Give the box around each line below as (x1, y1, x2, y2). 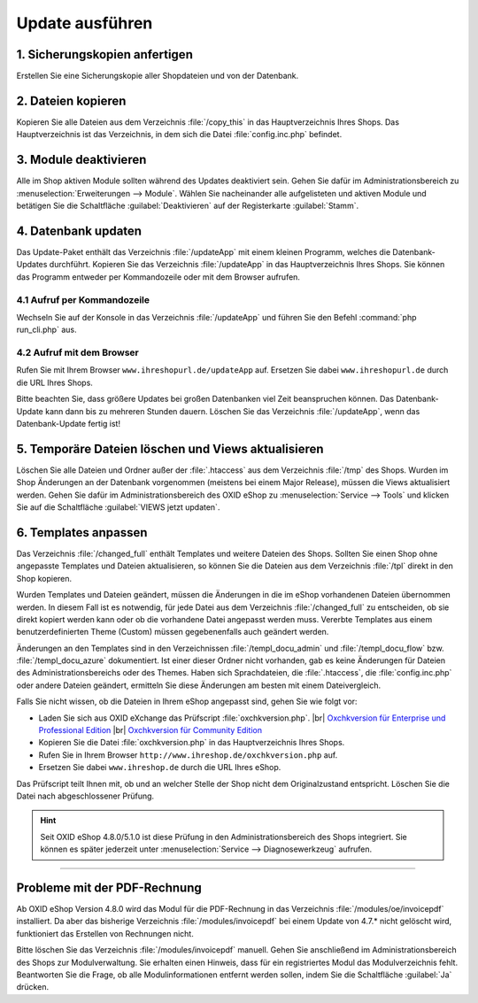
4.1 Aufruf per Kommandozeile (16, 293, 150, 305)
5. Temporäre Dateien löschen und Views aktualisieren (16, 441, 324, 456)
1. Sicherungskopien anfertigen (16, 47, 194, 62)
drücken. (16, 982, 49, 992)
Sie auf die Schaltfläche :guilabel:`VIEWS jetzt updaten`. (16, 502, 220, 513)
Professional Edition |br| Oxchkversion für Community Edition (38, 725, 263, 736)
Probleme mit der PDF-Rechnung (16, 880, 203, 895)
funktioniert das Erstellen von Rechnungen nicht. (16, 928, 194, 938)
